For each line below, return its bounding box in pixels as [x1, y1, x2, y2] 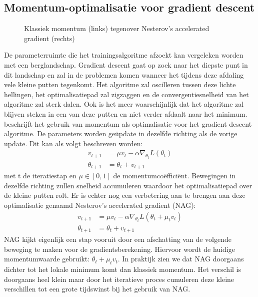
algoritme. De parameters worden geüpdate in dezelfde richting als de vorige [4, 128, 237, 139]
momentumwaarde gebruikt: [4, 253, 90, 264]
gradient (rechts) [24, 33, 75, 43]
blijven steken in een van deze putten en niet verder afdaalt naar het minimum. [4, 108, 247, 119]
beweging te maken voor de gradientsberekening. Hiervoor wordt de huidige [4, 243, 235, 254]
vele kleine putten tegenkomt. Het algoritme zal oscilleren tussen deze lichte [4, 79, 236, 90]
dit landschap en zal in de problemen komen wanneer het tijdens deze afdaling [4, 69, 244, 80]
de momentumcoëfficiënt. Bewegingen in [113, 170, 236, 181]
